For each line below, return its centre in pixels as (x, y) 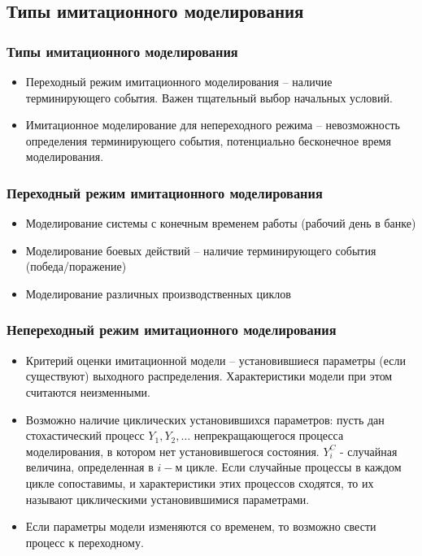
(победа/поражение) (76, 266)
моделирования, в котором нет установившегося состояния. (172, 451)
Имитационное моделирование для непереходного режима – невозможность (213, 125)
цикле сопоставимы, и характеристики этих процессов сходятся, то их (200, 482)
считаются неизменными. (88, 391)
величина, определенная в (89, 467)
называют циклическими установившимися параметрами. (167, 499)
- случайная (368, 451)
